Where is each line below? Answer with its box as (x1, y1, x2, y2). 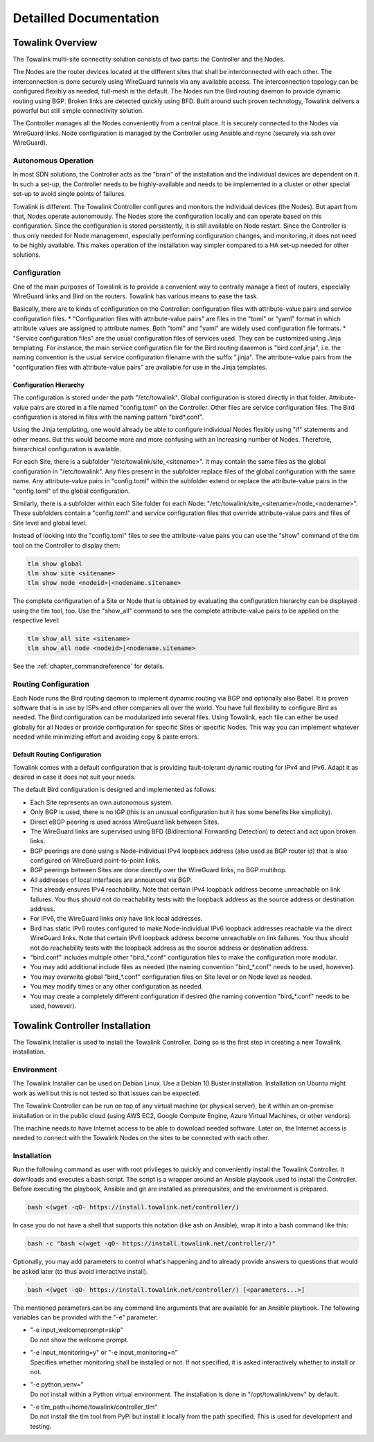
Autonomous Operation (12, 156, 93, 165)
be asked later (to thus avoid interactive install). (12, 1267, 148, 1275)
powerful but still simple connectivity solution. (12, 107, 145, 115)
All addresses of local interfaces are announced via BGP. (30, 876, 193, 884)
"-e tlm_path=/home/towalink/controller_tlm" (30, 1403, 158, 1412)
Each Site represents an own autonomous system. (30, 798, 173, 806)
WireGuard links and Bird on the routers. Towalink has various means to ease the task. (12, 291, 259, 300)
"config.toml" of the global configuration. (12, 487, 130, 495)
